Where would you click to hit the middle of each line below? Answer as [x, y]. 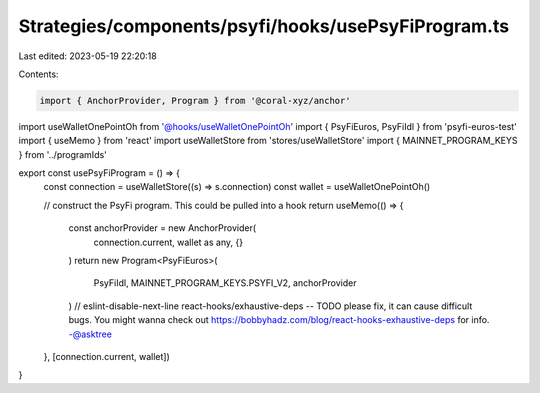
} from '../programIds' [62, 154]
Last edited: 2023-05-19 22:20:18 [87, 56]
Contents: [38, 74]
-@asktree [90, 334]
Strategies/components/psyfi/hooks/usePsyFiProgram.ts [264, 26]
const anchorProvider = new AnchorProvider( [162, 228]
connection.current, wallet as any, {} [168, 242]
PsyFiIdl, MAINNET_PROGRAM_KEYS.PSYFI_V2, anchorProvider [225, 283]
